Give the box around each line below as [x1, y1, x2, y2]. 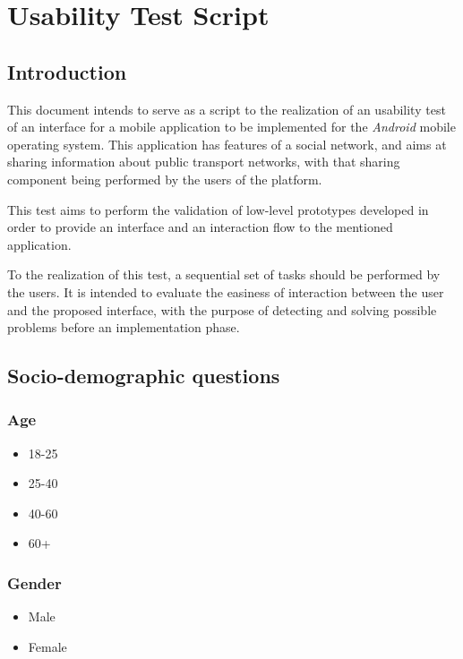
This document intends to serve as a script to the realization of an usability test [7, 99, 446, 118]
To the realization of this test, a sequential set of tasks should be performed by [7, 265, 441, 284]
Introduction [7, 57, 127, 85]
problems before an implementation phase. [7, 318, 240, 337]
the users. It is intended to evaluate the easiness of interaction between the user [7, 282, 444, 301]
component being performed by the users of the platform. [7, 169, 322, 188]
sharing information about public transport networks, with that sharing [7, 152, 400, 171]
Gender [7, 572, 62, 594]
